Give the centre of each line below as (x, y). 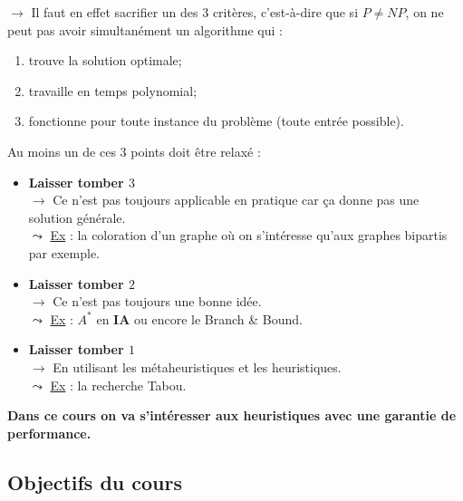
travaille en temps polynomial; (113, 90)
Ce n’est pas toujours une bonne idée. (157, 301)
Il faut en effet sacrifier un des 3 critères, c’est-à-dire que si (195, 12)
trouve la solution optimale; (105, 60)
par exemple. (64, 252)
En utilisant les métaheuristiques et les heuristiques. (197, 366)
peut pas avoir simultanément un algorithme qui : (145, 29)
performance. (49, 433)
